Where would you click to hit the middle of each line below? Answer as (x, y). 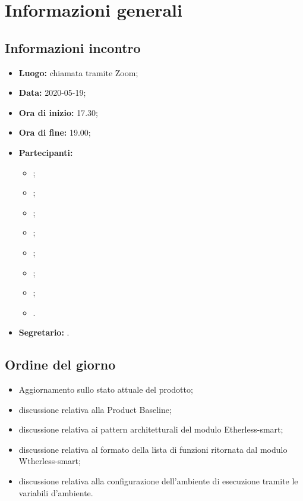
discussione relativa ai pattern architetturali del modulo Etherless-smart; (151, 429)
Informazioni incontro (73, 47)
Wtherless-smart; (50, 461)
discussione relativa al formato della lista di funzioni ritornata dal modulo (153, 449)
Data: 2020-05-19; (52, 93)
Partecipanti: (46, 152)
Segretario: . (44, 332)
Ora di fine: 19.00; (55, 132)
